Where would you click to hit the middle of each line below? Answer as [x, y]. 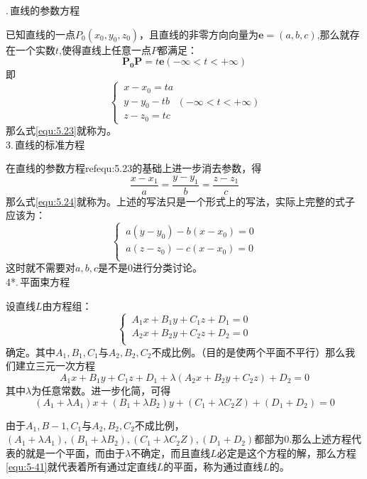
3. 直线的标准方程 [45, 144]
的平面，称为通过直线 [213, 467]
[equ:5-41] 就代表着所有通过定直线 [81, 467]
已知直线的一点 [40, 34]
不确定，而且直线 [171, 452]
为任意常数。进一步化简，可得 [101, 390]
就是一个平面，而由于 [75, 452]
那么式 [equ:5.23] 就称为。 [61, 130]
